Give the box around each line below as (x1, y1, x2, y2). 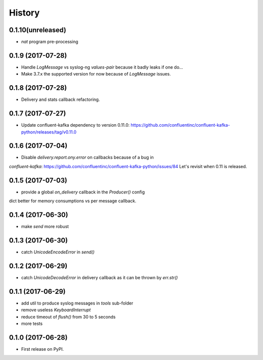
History (9, 7, 40, 18)
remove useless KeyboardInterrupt (21, 307, 91, 313)
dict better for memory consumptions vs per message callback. (9, 198, 136, 204)
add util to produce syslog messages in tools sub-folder (21, 300, 133, 306)
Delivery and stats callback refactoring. (21, 96, 100, 102)
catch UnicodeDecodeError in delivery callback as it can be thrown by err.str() (21, 274, 178, 280)
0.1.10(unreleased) (9, 26, 67, 34)
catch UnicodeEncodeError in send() (21, 249, 95, 255)
